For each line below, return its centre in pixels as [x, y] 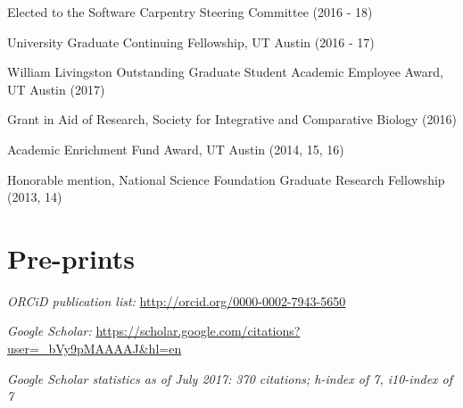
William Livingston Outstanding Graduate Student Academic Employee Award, [225, 72]
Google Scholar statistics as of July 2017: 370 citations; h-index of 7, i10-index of [230, 378]
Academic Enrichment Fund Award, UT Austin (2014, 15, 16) [176, 149]
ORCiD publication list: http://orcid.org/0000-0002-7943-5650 [177, 300]
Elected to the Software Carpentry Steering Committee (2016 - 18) [190, 12]
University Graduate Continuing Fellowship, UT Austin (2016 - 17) [191, 42]
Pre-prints [71, 258]
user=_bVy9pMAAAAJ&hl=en [95, 349]
